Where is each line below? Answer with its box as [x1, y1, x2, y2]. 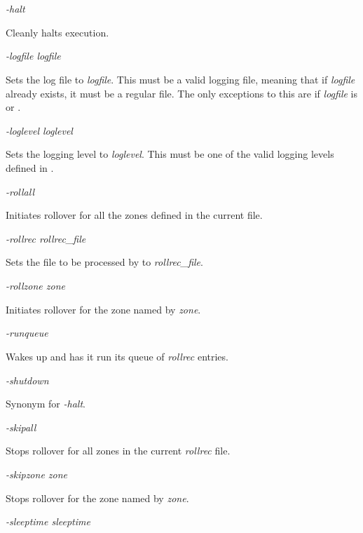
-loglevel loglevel [6, 123, 73, 137]
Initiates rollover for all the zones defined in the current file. [6, 208, 263, 222]
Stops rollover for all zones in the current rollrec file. [6, 443, 231, 458]
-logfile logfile [6, 48, 61, 63]
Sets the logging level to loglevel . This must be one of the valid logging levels [6, 147, 334, 161]
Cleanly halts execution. [6, 25, 109, 39]
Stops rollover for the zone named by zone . [6, 490, 189, 505]
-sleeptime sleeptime [6, 514, 90, 529]
